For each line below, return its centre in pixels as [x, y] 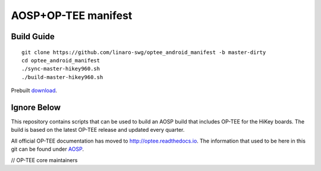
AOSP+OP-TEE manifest [72, 15]
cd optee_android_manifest [61, 60]
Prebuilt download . [34, 91]
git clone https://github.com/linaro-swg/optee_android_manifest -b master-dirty [144, 52]
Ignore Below [36, 107]
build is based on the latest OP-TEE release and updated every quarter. [98, 130]
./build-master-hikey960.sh [62, 77]
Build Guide [33, 37]
